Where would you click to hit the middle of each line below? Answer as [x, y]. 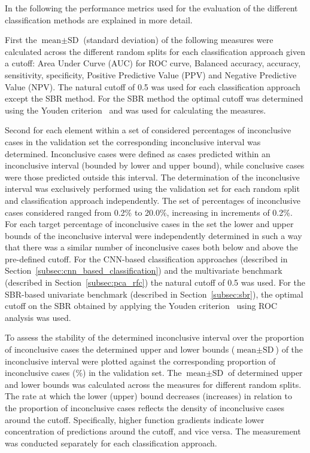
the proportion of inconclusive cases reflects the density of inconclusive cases [145, 408]
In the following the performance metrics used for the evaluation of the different [151, 8]
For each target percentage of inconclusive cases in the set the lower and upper [149, 224]
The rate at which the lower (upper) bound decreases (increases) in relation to [149, 396]
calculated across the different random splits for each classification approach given [155, 51]
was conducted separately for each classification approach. [111, 443]
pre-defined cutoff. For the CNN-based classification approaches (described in [146, 258]
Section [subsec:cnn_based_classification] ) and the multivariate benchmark [144, 270]
